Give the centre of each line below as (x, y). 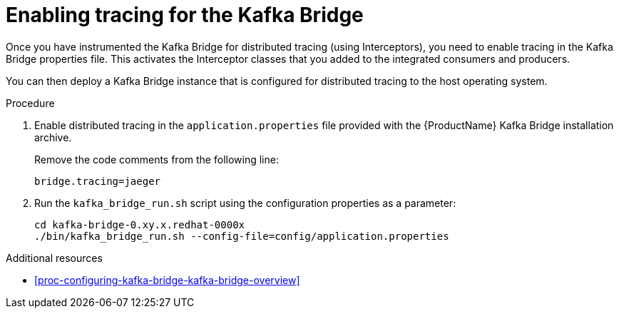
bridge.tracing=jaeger (98, 181)
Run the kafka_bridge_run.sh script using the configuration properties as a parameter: (245, 203)
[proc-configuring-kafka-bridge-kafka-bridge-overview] (167, 280)
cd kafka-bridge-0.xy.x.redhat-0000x (140, 224)
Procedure (30, 103)
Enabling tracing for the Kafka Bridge (185, 15)
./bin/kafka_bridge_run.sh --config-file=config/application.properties (242, 236)
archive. (53, 137)
